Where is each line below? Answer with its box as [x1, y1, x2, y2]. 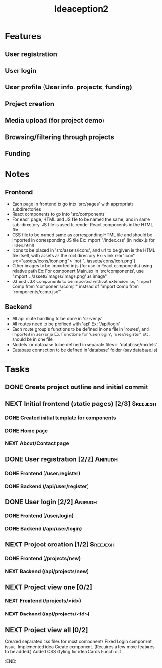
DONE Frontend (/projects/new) [5, 555, 81, 562]
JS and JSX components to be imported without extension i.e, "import [12, 278, 152, 284]
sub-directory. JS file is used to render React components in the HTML [12, 221, 153, 227]
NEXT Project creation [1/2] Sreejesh [5, 541, 115, 549]
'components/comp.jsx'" [12, 288, 61, 295]
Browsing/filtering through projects [5, 133, 115, 141]
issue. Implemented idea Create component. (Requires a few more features [5, 644, 155, 650]
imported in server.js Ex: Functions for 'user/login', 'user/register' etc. [12, 331, 150, 337]
